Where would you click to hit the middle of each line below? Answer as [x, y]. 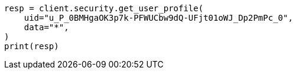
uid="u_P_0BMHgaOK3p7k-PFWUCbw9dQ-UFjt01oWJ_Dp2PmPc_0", [158, 18]
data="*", [46, 27]
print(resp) [32, 46]
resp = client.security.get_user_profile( [104, 8]
